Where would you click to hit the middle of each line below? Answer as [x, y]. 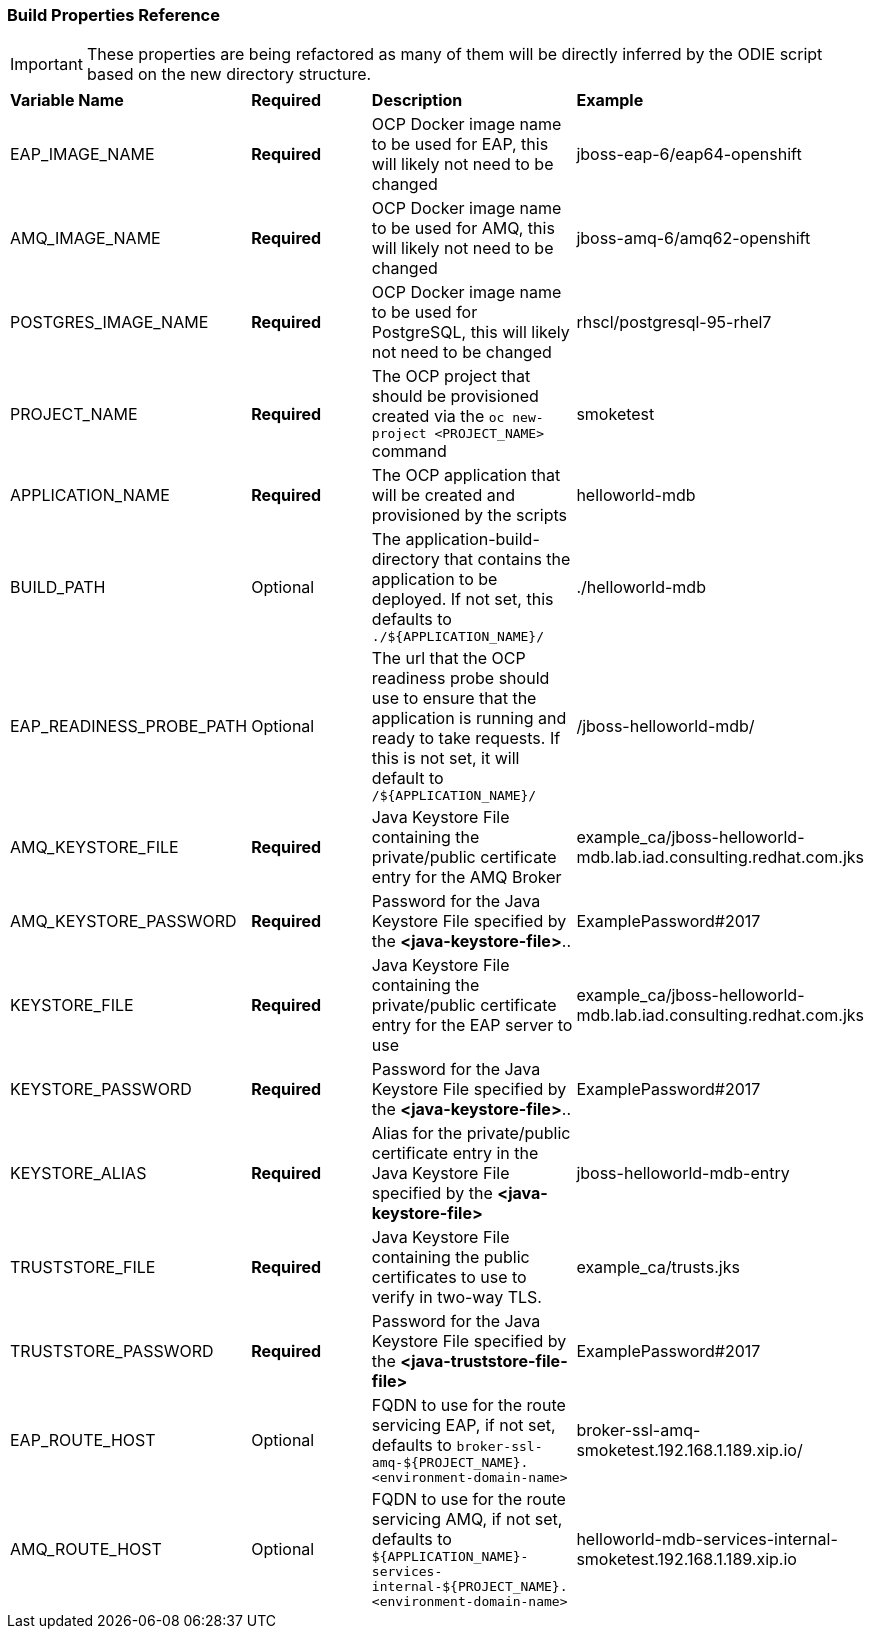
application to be [434, 579]
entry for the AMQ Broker [466, 877]
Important [46, 64]
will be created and [443, 495]
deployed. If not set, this [462, 599]
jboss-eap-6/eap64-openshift [689, 154]
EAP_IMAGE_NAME [82, 154]
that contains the [507, 559]
